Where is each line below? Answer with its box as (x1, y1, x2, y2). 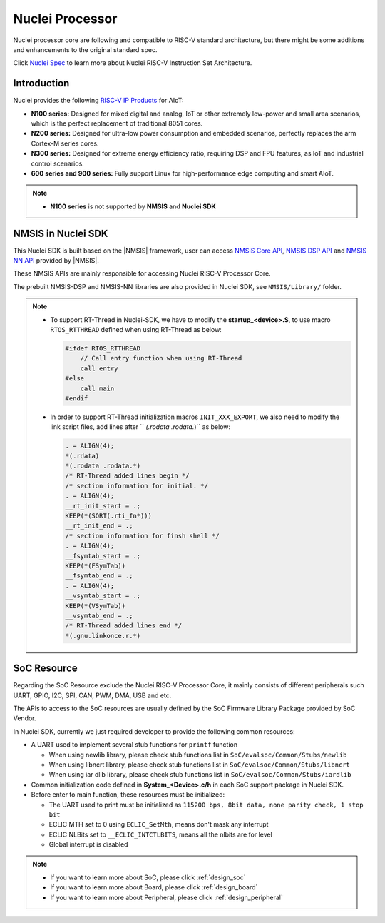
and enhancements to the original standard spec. (13, 45, 158, 54)
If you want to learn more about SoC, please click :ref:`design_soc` (50, 873, 246, 882)
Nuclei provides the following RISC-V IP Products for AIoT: (13, 96, 185, 105)
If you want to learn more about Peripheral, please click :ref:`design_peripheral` (50, 893, 283, 902)
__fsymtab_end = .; (65, 572, 133, 580)
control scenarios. (31, 159, 85, 168)
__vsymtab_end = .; (65, 611, 133, 620)
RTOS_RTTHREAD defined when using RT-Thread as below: (50, 326, 222, 333)
